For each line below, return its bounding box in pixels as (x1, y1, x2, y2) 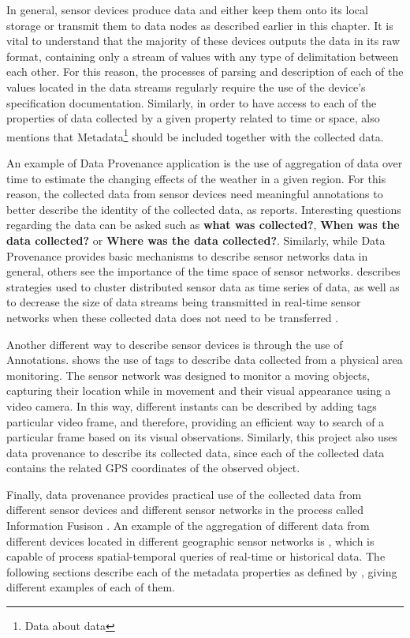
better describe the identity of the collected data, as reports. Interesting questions (6, 201, 401, 217)
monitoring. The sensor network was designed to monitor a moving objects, (6, 366, 370, 383)
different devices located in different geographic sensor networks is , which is (6, 532, 375, 549)
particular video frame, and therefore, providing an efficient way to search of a (6, 413, 385, 430)
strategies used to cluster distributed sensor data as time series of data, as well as (6, 278, 400, 295)
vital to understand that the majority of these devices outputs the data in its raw (6, 32, 401, 49)
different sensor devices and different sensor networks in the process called (6, 501, 364, 518)
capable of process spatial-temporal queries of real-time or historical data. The (6, 548, 386, 565)
